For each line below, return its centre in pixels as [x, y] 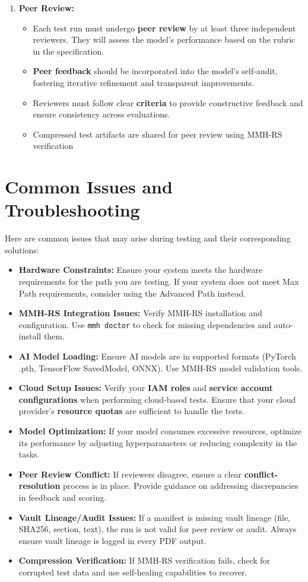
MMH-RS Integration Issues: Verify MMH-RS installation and [140, 313]
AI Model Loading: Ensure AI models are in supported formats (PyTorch [157, 356]
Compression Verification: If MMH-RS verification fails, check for [145, 560]
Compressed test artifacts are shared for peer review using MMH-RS [158, 134]
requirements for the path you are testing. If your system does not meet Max [159, 282]
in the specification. [69, 51]
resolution [39, 486]
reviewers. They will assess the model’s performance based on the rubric [164, 39]
